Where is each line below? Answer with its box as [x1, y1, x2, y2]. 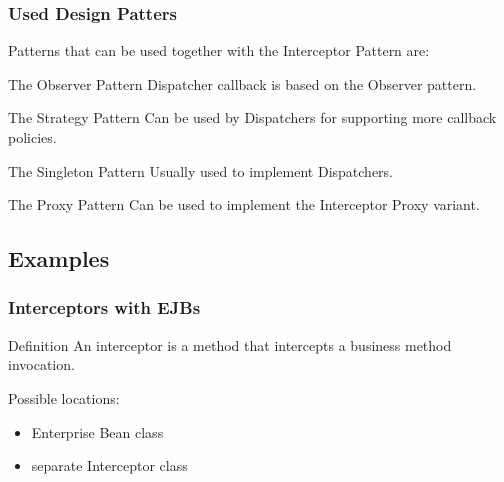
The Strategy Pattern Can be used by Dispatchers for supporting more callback [8, 107, 497, 128]
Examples [8, 243, 110, 274]
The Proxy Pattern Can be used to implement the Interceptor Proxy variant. [8, 194, 480, 215]
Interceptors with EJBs [8, 295, 201, 320]
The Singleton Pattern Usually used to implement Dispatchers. [8, 160, 394, 181]
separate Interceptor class [31, 455, 188, 476]
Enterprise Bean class [31, 421, 164, 442]
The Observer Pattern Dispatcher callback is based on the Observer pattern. [8, 73, 477, 94]
